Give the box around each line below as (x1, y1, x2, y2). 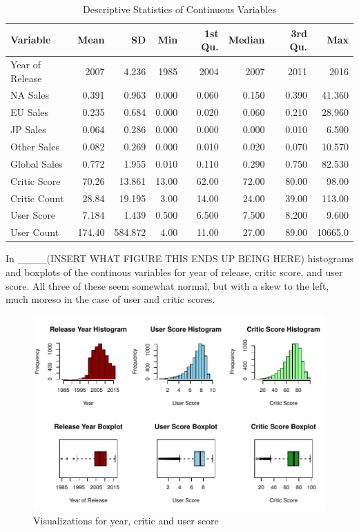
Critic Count (10, 190, 64, 205)
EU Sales (10, 105, 49, 119)
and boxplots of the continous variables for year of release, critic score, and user (6, 264, 343, 279)
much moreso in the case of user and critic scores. (6, 292, 215, 306)
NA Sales (10, 88, 50, 102)
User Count (10, 225, 59, 239)
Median (228, 32, 265, 47)
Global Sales (10, 156, 63, 170)
